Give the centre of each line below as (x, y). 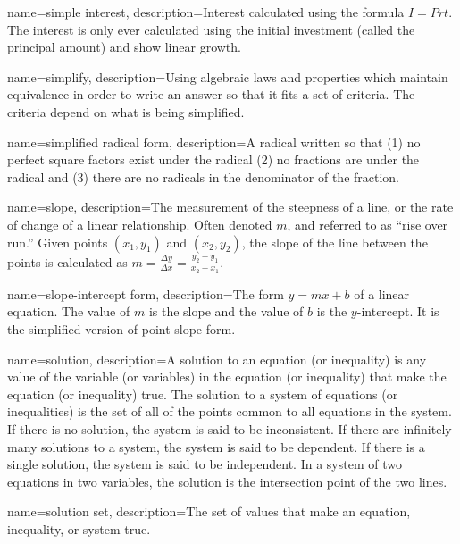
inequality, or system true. (79, 528)
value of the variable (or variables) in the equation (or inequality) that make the (227, 377)
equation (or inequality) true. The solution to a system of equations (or (203, 393)
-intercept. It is (398, 311)
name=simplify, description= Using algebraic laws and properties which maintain (228, 76)
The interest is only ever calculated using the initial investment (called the (211, 29)
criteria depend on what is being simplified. (126, 111)
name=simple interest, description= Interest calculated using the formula (206, 12)
